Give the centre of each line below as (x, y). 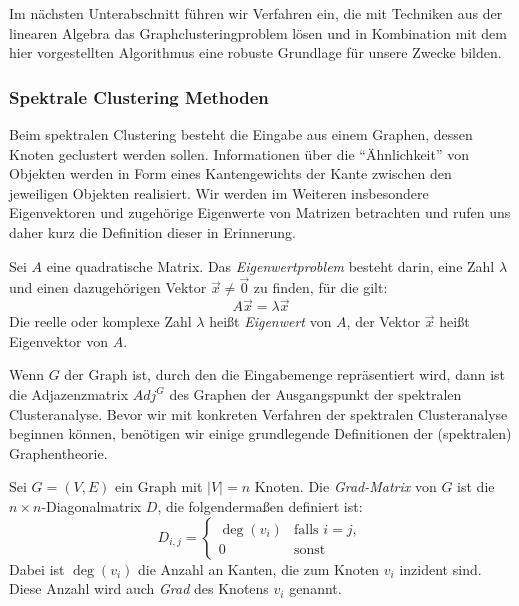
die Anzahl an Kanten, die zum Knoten (259, 568)
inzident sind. (440, 568)
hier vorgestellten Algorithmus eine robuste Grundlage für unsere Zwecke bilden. (255, 52)
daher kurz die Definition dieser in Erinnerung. (152, 231)
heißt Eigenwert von (270, 321)
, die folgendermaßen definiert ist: (260, 505)
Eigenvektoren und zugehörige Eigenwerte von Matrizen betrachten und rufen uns (260, 212)
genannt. (315, 588)
